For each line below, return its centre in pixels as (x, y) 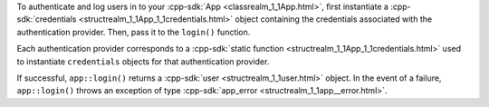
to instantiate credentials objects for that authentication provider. (143, 61)
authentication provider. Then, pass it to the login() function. (134, 32)
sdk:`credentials (47, 19)
